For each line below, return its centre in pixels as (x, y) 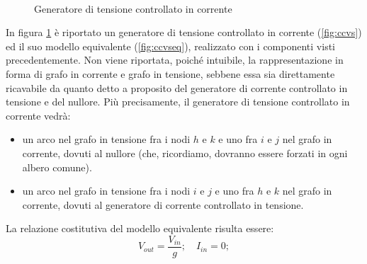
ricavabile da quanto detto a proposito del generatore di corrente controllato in (177, 87)
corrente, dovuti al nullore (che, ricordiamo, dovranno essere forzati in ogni (185, 153)
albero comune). (57, 167)
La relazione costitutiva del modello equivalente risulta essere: (140, 228)
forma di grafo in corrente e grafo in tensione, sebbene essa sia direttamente (170, 73)
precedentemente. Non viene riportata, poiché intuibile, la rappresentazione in (175, 60)
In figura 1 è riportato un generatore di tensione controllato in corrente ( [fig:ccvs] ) (184, 32)
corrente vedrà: (38, 115)
